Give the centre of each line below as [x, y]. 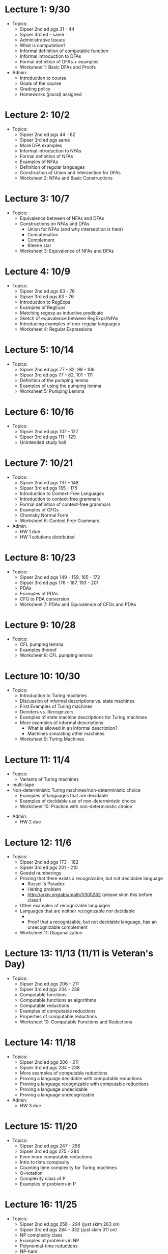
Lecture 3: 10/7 [37, 199]
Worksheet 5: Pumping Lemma [52, 391]
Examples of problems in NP [49, 1240]
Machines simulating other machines [66, 734]
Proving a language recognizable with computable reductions [84, 1084]
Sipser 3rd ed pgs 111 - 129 [48, 437]
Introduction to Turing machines [53, 696]
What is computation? [43, 45]
